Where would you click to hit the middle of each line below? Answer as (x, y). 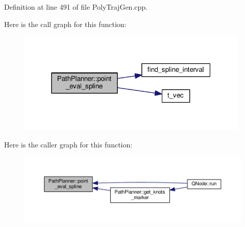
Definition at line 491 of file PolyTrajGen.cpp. (76, 7)
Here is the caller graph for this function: (68, 144)
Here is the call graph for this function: (65, 24)
